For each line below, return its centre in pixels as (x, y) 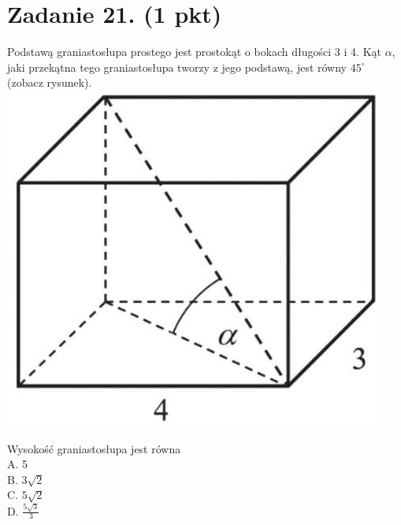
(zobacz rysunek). (50, 82)
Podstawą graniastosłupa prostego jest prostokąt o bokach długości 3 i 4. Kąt (194, 52)
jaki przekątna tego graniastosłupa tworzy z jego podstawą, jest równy (177, 67)
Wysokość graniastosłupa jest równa (94, 448)
